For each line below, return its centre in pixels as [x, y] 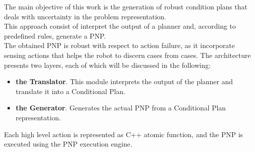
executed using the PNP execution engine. [68, 144]
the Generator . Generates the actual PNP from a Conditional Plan [121, 108]
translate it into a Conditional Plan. [70, 91]
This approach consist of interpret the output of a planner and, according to [120, 26]
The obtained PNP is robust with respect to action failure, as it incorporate [120, 45]
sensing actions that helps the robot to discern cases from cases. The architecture [127, 55]
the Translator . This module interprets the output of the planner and [124, 81]
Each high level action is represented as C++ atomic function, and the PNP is [124, 134]
